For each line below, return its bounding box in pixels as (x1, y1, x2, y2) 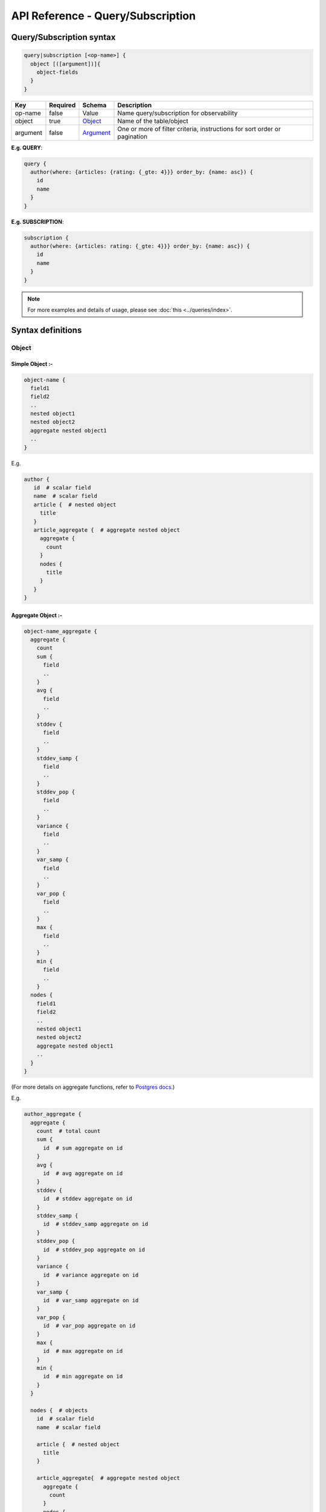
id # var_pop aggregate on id (43, 1322, 136, 1329)
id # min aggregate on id (43, 1373, 123, 1380)
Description (117, 100, 152, 109)
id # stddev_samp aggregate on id (43, 1220, 149, 1228)
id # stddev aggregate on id (43, 1195, 133, 1202)
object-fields (36, 68, 78, 76)
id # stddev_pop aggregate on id (43, 1246, 145, 1253)
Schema (82, 100, 107, 109)
